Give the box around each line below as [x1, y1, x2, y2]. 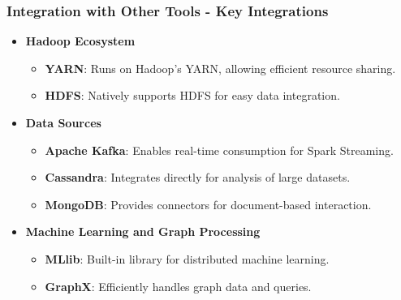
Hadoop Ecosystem [25, 32, 136, 49]
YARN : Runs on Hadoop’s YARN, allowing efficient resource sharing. [45, 59, 396, 76]
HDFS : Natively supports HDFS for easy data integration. [45, 87, 340, 104]
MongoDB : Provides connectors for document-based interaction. [45, 195, 372, 212]
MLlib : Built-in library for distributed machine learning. [45, 250, 330, 267]
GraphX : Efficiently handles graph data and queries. [45, 277, 312, 294]
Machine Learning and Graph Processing [25, 223, 261, 240]
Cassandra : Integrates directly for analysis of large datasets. [45, 169, 351, 186]
